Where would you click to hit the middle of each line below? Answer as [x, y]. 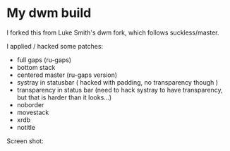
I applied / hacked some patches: [55, 46]
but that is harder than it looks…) [64, 97]
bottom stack [36, 67]
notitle [26, 127]
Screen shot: [25, 141]
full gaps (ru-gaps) [44, 60]
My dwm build [49, 13]
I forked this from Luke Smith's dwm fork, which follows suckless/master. [113, 32]
